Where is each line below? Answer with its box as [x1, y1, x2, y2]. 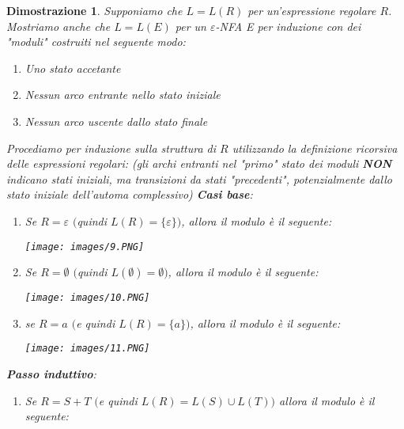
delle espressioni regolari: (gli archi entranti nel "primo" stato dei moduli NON [6, 155, 392, 172]
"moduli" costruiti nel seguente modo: [6, 33, 186, 50]
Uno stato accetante [25, 59, 121, 76]
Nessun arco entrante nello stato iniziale [25, 86, 221, 103]
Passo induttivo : [6, 366, 96, 382]
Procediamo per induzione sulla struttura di [6, 139, 217, 156]
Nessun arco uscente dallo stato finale [25, 112, 208, 129]
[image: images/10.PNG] [25, 292, 150, 304]
